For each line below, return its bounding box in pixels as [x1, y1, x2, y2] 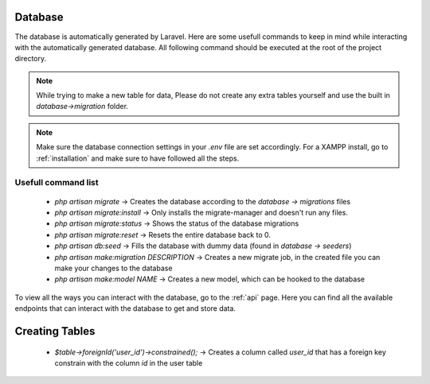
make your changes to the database [54, 263, 173, 273]
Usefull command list [14, 177, 99, 188]
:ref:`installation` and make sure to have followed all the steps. [36, 153, 240, 163]
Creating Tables [14, 324, 96, 338]
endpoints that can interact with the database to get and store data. [14, 304, 236, 313]
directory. [14, 54, 47, 64]
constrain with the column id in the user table [54, 358, 203, 367]
